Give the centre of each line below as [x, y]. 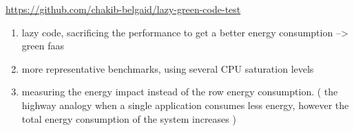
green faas [43, 46]
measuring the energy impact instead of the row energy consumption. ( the [180, 92]
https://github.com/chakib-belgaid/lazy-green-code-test [123, 9]
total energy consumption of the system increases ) [129, 118]
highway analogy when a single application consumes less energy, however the [185, 105]
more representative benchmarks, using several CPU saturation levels [168, 68]
